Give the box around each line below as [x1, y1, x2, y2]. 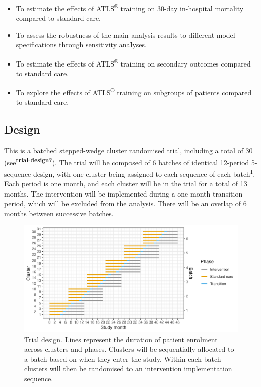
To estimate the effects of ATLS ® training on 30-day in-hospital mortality [16, 2, 244, 13]
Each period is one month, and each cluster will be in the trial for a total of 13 [4, 178, 247, 189]
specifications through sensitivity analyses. [16, 39, 147, 50]
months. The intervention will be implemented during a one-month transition [4, 188, 243, 199]
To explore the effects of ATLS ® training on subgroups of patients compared [16, 85, 252, 97]
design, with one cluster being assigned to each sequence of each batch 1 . [33, 167, 255, 179]
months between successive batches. [4, 208, 114, 218]
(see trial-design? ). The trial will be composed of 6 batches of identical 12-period [4, 155, 249, 167]
